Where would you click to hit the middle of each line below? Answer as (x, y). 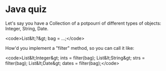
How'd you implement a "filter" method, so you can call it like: (70, 48)
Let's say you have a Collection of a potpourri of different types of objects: (83, 23)
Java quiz (26, 9)
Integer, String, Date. (27, 28)
